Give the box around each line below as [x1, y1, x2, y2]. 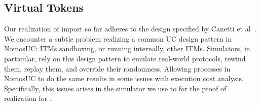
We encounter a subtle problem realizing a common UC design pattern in [4, 33, 232, 44]
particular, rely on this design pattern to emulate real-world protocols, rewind [4, 53, 246, 63]
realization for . [4, 93, 52, 103]
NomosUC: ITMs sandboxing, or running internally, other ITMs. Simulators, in [4, 43, 250, 54]
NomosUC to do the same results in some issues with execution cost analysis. [4, 73, 244, 84]
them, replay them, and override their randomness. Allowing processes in [4, 63, 231, 74]
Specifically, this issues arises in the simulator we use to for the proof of [4, 83, 227, 93]
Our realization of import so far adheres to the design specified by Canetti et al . [4, 23, 256, 34]
